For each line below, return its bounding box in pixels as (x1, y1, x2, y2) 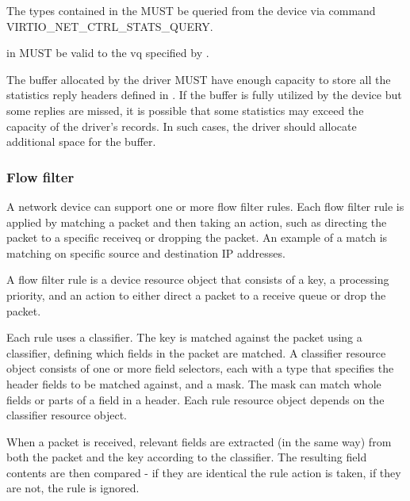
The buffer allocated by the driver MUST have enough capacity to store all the (6, 71, 391, 87)
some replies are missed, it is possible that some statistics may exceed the (6, 101, 364, 118)
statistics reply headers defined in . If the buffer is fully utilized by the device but (6, 86, 402, 103)
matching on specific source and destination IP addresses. (6, 244, 285, 261)
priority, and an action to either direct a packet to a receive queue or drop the (6, 286, 386, 303)
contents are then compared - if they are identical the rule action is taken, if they (6, 464, 401, 480)
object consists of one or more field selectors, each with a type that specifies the (6, 360, 394, 377)
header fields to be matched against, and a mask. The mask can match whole (6, 375, 381, 392)
